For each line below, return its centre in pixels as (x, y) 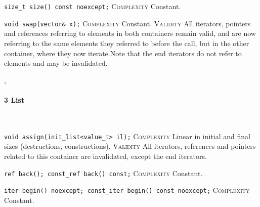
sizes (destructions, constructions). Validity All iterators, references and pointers (130, 146)
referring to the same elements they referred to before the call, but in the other (127, 43)
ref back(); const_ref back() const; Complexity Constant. (103, 173)
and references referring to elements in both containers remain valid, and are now (130, 33)
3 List (14, 99)
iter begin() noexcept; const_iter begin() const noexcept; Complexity (127, 190)
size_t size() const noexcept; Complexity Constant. (93, 6)
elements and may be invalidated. (56, 63)
